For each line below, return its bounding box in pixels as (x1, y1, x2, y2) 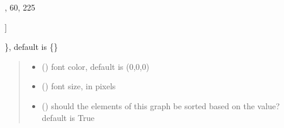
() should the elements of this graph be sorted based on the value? (42, 99, 280, 112)
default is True (42, 111, 95, 123)
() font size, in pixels (42, 80, 116, 92)
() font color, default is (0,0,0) (42, 60, 149, 72)
